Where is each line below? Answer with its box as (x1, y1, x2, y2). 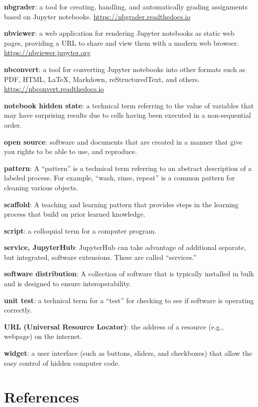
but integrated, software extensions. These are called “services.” (4, 251, 196, 262)
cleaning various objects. (4, 182, 78, 192)
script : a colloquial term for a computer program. (4, 225, 157, 236)
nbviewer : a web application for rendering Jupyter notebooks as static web (4, 28, 235, 38)
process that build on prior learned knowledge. (4, 209, 145, 219)
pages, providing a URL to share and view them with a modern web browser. (4, 37, 239, 48)
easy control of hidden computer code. (4, 357, 120, 368)
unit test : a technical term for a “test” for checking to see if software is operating (4, 295, 254, 305)
